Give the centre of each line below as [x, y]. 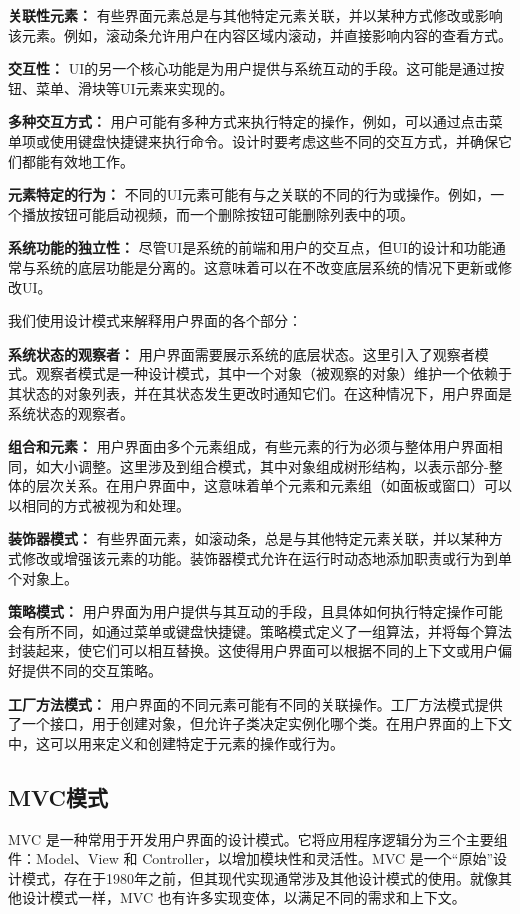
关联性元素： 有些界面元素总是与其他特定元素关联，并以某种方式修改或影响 [255, 15]
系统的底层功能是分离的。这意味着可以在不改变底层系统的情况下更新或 [266, 266]
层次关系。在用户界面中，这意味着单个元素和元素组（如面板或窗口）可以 [273, 485]
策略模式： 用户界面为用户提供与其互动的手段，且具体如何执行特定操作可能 [255, 611]
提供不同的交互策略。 [91, 670]
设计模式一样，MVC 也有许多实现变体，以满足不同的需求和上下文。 [243, 897]
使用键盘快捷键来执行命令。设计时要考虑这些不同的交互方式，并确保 [273, 140]
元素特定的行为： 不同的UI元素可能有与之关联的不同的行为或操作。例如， [249, 194]
